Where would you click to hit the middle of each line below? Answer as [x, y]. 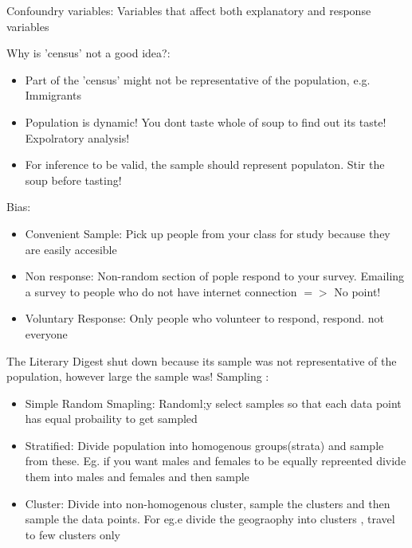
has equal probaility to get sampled [111, 419]
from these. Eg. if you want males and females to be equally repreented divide [216, 461]
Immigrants [53, 95]
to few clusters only [73, 534]
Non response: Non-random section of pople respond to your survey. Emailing [215, 276]
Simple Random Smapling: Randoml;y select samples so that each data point [213, 403]
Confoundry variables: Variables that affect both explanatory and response [189, 10]
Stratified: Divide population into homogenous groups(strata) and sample [204, 445]
